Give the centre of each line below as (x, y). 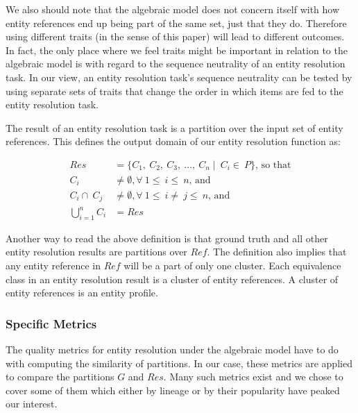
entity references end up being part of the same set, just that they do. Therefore (176, 23)
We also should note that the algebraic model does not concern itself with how (173, 9)
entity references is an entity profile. (82, 293)
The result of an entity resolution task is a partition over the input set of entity (174, 127)
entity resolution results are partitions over (96, 252)
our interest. (32, 404)
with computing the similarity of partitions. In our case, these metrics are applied (179, 363)
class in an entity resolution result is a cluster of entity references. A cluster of (172, 279)
